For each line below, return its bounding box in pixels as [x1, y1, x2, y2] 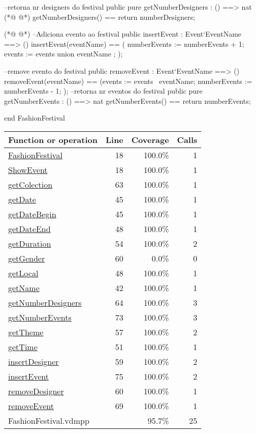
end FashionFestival [4, 112, 65, 123]
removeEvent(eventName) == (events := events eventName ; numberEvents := [4, 75, 252, 86]
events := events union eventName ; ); [4, 48, 123, 59]
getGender [8, 252, 45, 264]
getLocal [8, 267, 39, 279]
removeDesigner [8, 385, 64, 397]
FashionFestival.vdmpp [8, 414, 89, 426]
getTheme [8, 326, 44, 338]
